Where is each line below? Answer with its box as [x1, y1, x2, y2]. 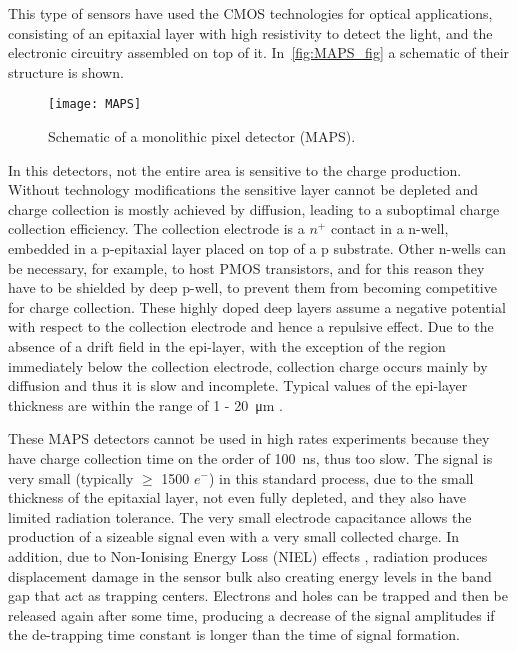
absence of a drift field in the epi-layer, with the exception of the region [8, 335, 446, 356]
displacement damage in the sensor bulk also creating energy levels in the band [8, 565, 492, 586]
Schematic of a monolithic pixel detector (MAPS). [48, 126, 356, 147]
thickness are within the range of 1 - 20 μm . [8, 394, 283, 415]
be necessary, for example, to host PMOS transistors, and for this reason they [8, 257, 485, 278]
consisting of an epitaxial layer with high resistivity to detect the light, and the [8, 22, 493, 43]
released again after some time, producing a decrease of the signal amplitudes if [8, 604, 495, 625]
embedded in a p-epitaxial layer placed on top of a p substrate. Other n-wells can [8, 238, 507, 258]
